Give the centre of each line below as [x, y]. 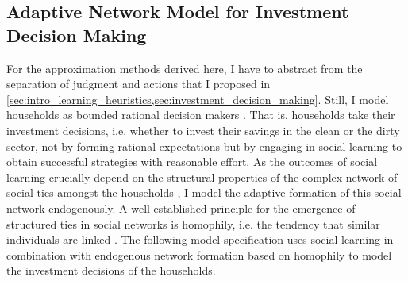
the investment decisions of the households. [111, 270]
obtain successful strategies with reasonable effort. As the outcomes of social [192, 162]
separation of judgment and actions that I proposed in [139, 84]
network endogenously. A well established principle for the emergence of [181, 208]
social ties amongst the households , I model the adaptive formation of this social [204, 192]
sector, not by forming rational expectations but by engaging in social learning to [204, 146]
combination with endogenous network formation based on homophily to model [199, 254]
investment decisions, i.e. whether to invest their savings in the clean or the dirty [203, 130]
